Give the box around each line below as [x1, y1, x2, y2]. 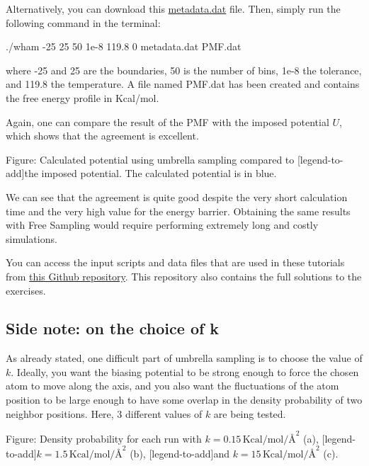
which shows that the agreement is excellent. [6, 128, 199, 143]
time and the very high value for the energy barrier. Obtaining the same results [6, 203, 351, 218]
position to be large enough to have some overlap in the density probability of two [6, 392, 363, 407]
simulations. [6, 231, 57, 246]
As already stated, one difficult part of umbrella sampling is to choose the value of [6, 351, 363, 365]
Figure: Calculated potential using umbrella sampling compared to [6, 152, 295, 166]
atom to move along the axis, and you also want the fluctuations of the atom [6, 378, 339, 393]
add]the [6, 166, 38, 181]
